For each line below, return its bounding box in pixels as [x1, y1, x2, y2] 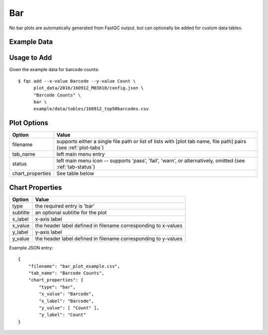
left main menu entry [56, 151, 105, 158]
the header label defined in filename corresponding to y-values [35, 235, 183, 242]
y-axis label [35, 229, 62, 236]
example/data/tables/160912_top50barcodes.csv [33, 106, 149, 112]
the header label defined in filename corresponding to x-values [35, 222, 183, 229]
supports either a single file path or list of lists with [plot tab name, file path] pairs [56, 138, 247, 145]
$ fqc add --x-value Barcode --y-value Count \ [18, 78, 136, 84]
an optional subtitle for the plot [35, 209, 107, 216]
